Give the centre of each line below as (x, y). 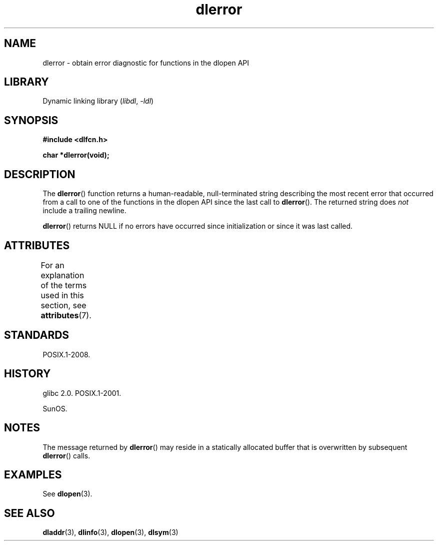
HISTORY (27, 374)
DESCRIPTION (40, 174)
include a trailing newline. (84, 211)
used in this (62, 295)
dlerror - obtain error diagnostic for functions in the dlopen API (146, 63)
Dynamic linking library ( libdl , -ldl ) (98, 101)
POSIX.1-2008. (66, 354)
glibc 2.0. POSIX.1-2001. (82, 393)
